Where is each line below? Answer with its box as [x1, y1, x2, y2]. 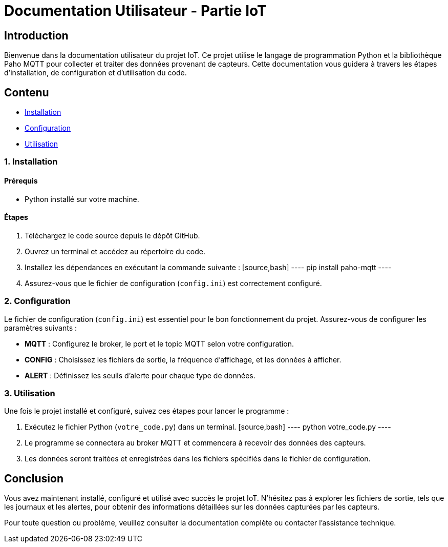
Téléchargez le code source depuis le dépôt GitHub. [25, 231, 200, 240]
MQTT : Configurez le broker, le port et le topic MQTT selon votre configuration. [25, 339, 294, 348]
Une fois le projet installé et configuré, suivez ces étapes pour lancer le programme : [4, 407, 289, 416]
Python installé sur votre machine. [25, 194, 139, 204]
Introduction [4, 29, 69, 42]
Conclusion [4, 472, 64, 485]
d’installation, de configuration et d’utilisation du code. [4, 68, 187, 77]
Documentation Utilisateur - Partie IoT [4, 2, 267, 19]
